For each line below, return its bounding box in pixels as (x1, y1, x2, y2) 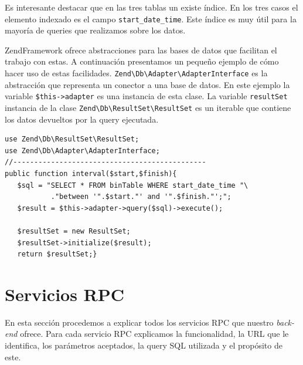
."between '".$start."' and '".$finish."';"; (50, 192, 231, 201)
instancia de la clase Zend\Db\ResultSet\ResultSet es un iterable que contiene (5, 101, 291, 113)
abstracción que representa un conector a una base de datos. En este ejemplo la (5, 78, 290, 90)
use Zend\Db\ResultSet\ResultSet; (5, 135, 139, 144)
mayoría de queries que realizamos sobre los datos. (5, 24, 186, 36)
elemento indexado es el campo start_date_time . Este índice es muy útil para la (5, 12, 297, 25)
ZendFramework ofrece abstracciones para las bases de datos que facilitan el (5, 43, 277, 56)
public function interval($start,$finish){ (5, 169, 177, 178)
